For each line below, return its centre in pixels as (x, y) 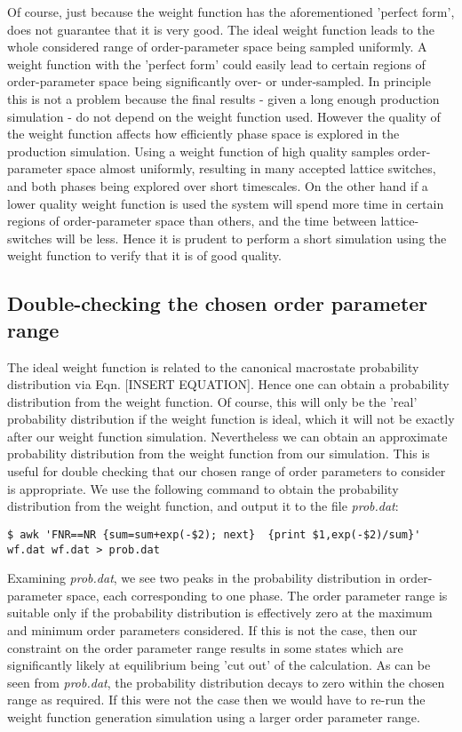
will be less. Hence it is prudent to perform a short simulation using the (251, 238)
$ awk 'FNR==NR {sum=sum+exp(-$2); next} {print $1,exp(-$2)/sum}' (214, 534)
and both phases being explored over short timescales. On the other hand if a (218, 185)
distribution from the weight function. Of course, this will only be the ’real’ (212, 401)
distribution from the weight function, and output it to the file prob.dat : (203, 506)
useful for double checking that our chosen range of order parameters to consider (227, 471)
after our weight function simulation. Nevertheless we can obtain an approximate (227, 436)
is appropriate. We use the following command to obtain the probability (203, 488)
